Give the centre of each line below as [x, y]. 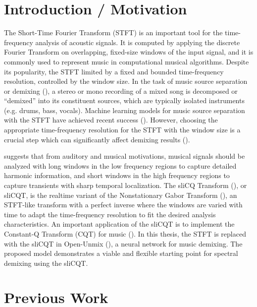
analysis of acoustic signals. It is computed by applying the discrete [138, 42]
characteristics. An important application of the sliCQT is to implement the [119, 224]
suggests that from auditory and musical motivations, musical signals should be [125, 156]
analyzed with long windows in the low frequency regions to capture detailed [120, 165]
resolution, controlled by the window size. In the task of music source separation [126, 81]
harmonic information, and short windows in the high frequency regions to [117, 175]
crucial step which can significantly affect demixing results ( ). [97, 139]
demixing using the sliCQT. [46, 263]
